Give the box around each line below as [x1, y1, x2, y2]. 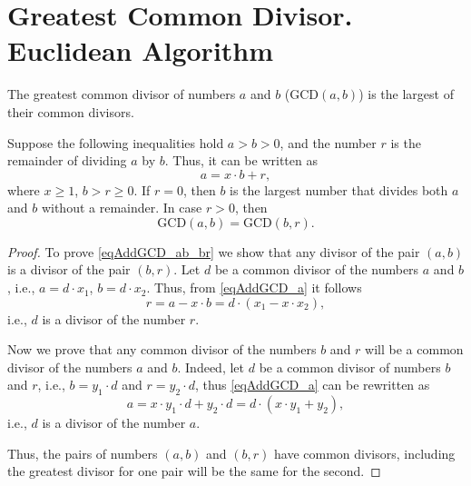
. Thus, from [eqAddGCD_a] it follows [146, 278, 362, 297]
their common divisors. [7, 102, 134, 121]
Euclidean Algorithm [7, 32, 274, 69]
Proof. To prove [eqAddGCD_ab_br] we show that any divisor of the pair [7, 242, 420, 261]
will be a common [365, 340, 464, 359]
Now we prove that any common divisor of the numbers [7, 340, 317, 359]
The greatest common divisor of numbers [7, 84, 236, 104]
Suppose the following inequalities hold [7, 133, 224, 152]
